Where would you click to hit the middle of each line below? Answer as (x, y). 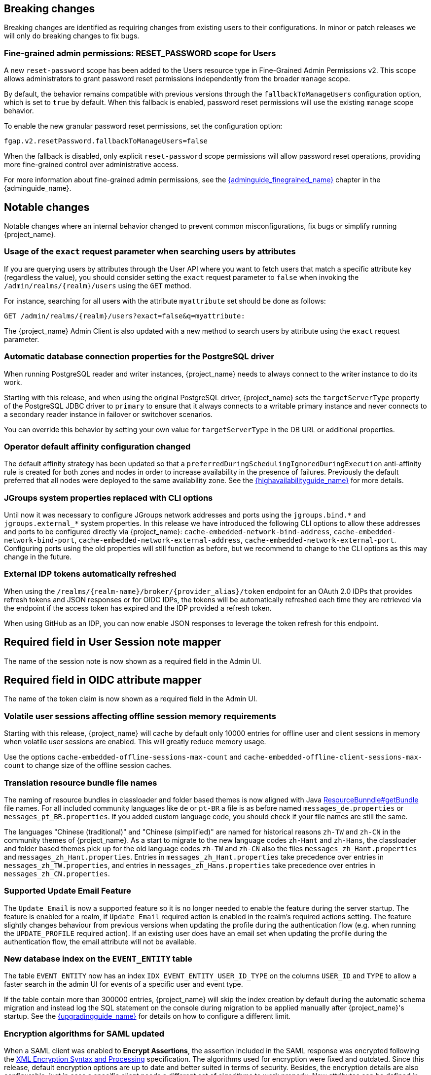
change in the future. (38, 557)
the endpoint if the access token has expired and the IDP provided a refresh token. (138, 608)
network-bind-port (39, 540)
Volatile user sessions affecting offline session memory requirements (140, 716)
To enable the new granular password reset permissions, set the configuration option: (143, 126)
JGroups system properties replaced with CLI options (108, 498)
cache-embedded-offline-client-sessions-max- (333, 757)
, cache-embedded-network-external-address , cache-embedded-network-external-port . (235, 540)
